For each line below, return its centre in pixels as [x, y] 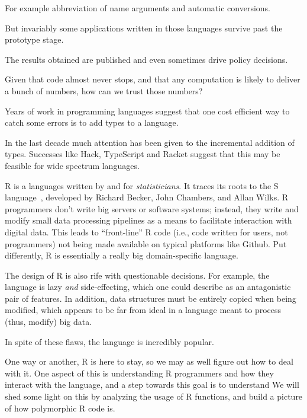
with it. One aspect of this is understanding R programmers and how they [139, 373]
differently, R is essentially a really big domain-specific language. [122, 255]
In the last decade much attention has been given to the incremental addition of [150, 142]
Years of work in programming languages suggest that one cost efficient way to [147, 111]
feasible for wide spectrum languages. [72, 165]
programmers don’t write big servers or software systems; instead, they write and [152, 208]
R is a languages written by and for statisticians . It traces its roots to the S [142, 185]
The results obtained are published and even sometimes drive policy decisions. [146, 59]
